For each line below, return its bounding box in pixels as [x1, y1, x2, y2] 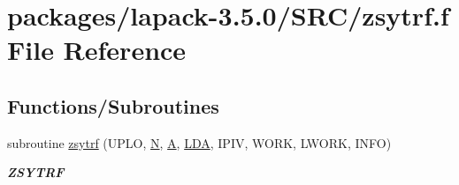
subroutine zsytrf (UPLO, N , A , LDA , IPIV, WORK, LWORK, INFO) [7, 133, 392, 152]
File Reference [7, 32, 187, 68]
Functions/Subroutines [7, 92, 219, 119]
